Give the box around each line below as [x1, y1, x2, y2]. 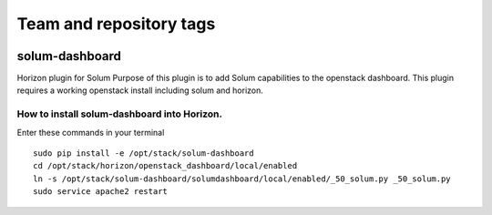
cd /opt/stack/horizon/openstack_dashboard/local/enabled [33, 160, 298, 171]
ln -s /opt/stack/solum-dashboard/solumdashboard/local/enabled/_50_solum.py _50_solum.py [33, 173, 451, 184]
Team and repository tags [16, 14, 216, 34]
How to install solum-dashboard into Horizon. [16, 107, 223, 120]
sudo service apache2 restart [33, 187, 169, 197]
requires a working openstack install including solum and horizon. [16, 85, 264, 96]
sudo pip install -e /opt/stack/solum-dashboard [33, 148, 254, 159]
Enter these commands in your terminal [16, 127, 165, 138]
